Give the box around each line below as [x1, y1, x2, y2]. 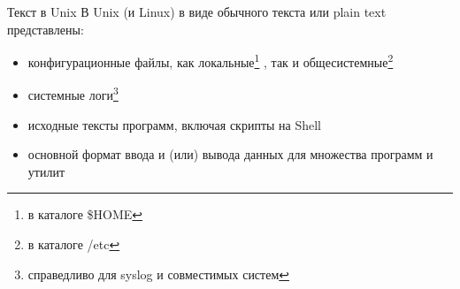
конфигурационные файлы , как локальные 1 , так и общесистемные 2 [27, 50, 394, 71]
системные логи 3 [27, 83, 119, 104]
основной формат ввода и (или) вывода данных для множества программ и [27, 145, 433, 164]
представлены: [7, 19, 84, 38]
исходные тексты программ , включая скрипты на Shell [27, 115, 321, 133]
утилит [27, 162, 65, 180]
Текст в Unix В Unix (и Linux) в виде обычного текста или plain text [7, 3, 387, 20]
